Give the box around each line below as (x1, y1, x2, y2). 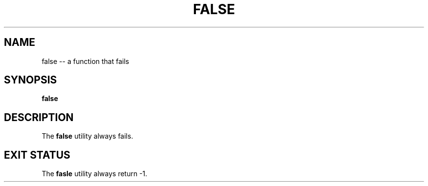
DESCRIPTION (4, 111, 74, 124)
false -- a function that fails (42, 57, 129, 65)
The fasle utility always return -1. (42, 169, 148, 178)
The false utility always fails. (42, 132, 133, 141)
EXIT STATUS (4, 148, 70, 161)
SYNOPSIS (4, 74, 57, 86)
